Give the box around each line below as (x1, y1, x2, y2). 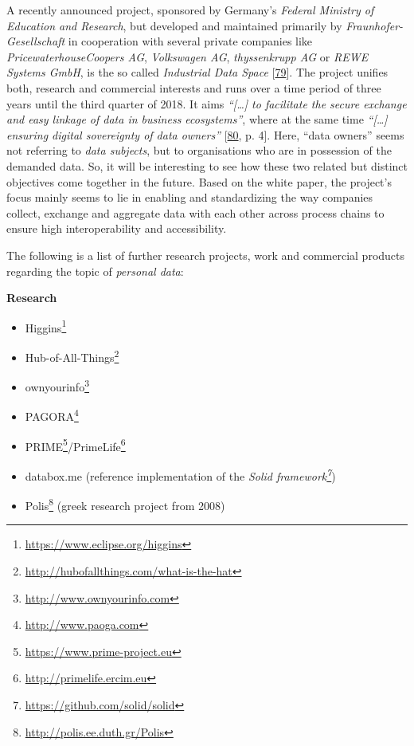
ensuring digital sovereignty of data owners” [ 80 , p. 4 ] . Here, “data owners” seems (6, 126, 404, 143)
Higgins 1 (25, 316, 67, 336)
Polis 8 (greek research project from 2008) (25, 495, 225, 513)
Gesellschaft (6, 33, 65, 49)
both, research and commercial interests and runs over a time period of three (6, 79, 381, 96)
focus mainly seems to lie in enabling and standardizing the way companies (6, 189, 373, 206)
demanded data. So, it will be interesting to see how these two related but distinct (6, 157, 408, 174)
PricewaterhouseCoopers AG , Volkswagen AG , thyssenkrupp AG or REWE (6, 48, 369, 65)
